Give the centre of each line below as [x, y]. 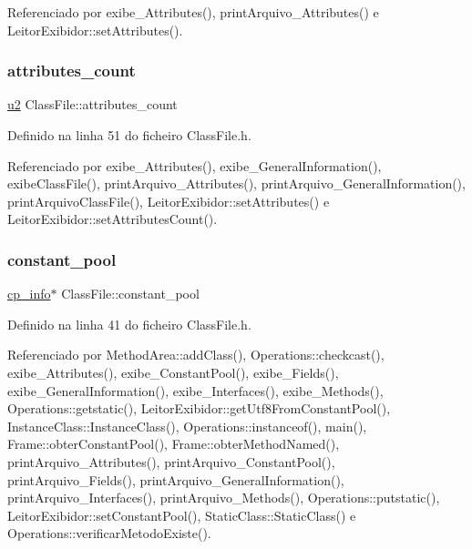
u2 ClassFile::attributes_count [92, 104]
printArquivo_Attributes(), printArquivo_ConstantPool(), [171, 461]
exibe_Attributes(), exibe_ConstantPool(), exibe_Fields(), [173, 372]
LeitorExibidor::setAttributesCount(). [113, 219]
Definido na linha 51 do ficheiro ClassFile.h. [129, 135]
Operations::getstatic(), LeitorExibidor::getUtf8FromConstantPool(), [199, 408]
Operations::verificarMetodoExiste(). [109, 533]
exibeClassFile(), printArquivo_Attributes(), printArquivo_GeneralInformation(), [236, 183]
